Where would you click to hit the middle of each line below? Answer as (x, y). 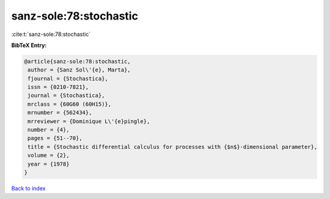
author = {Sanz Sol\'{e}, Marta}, (79, 70)
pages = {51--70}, (55, 138)
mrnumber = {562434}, (60, 113)
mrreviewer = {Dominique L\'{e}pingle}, (89, 121)
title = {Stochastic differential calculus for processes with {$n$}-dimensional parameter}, (173, 147)
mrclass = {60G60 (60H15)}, (70, 104)
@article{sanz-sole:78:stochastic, (77, 61)
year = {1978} (49, 164)
